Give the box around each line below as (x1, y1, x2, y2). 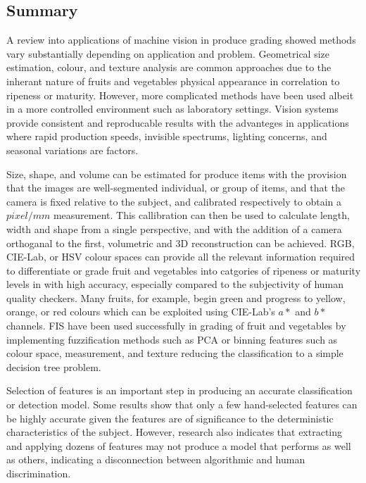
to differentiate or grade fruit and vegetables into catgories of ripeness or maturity (6, 263, 361, 277)
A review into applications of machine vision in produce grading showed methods (6, 32, 356, 47)
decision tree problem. (6, 359, 101, 374)
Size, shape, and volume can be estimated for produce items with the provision (6, 166, 347, 181)
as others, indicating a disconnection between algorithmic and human (6, 452, 305, 467)
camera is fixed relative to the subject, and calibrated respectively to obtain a (6, 194, 341, 208)
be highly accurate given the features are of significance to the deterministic (6, 410, 334, 425)
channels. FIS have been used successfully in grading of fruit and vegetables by (6, 318, 346, 333)
